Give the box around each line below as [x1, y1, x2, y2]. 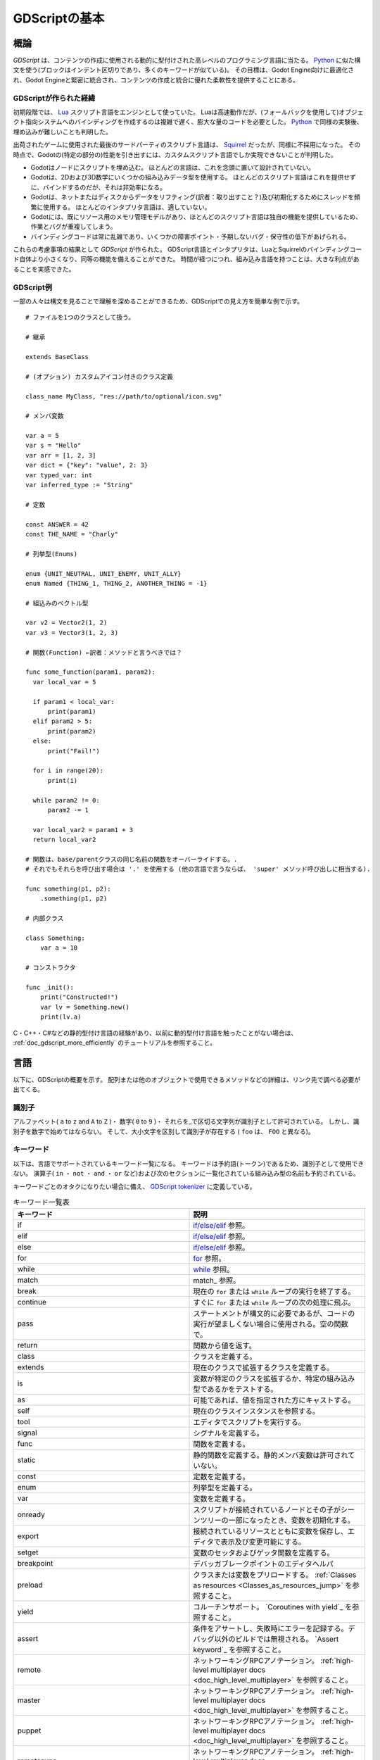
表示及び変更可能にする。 [220, 1537, 306, 1547]
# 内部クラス [25, 914, 64, 922]
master [17, 1695, 41, 1705]
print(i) [47, 777, 78, 784]
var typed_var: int [25, 471, 93, 479]
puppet [17, 1726, 42, 1735]
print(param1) [47, 708, 96, 715]
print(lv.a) [39, 1013, 82, 1021]
